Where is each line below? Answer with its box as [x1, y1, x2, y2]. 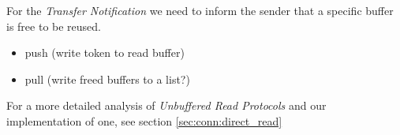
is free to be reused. [6, 17, 101, 34]
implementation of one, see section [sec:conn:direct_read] [6, 112, 282, 129]
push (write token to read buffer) [24, 44, 185, 61]
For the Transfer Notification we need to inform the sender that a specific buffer [6, 2, 394, 18]
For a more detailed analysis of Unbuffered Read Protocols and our [6, 97, 327, 114]
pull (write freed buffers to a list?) [24, 70, 190, 87]
